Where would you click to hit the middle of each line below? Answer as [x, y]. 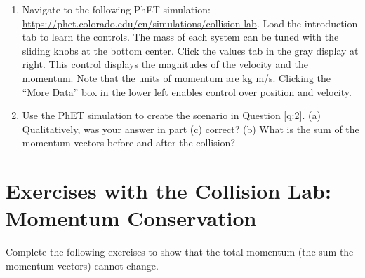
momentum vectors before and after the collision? [128, 143]
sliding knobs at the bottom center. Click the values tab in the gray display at [190, 50]
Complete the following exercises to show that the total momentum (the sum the [180, 252]
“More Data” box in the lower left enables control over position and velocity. [187, 91]
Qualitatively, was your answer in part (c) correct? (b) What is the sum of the [191, 128]
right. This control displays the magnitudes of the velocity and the [165, 64]
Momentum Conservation [131, 218]
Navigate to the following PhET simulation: [116, 9]
